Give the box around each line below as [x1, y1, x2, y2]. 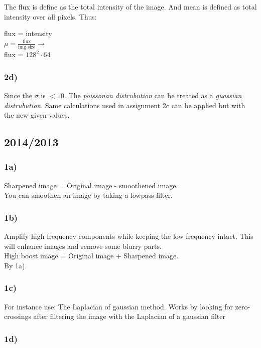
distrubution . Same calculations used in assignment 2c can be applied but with [4, 100, 245, 110]
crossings [4, 311, 31, 321]
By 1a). [4, 260, 27, 270]
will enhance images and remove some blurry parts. [4, 240, 162, 251]
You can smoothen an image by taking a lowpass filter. [4, 190, 173, 200]
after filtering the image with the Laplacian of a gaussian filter [33, 311, 225, 321]
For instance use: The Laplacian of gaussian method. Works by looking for [4, 301, 233, 311]
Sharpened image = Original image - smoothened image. [4, 180, 178, 190]
